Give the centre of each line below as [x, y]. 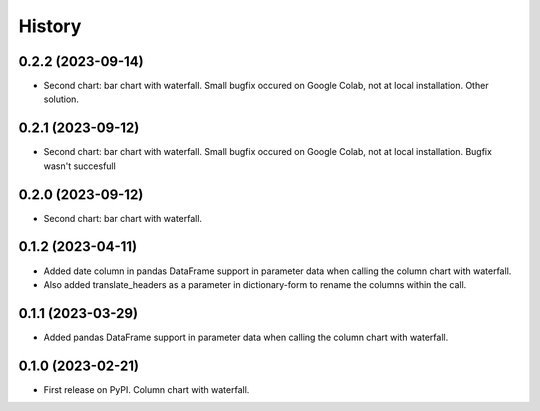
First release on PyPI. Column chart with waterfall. [146, 389]
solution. [61, 99]
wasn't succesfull [80, 166]
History [50, 26]
